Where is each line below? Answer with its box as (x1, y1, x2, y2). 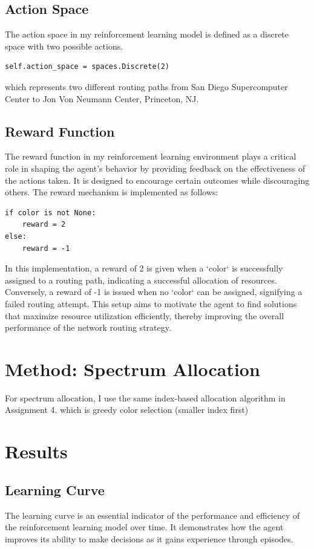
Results (5, 439, 68, 464)
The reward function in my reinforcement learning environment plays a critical (5, 150, 296, 163)
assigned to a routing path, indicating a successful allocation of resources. (5, 273, 277, 286)
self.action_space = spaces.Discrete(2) (5, 62, 170, 71)
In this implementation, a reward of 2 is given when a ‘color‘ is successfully (5, 262, 283, 274)
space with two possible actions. (5, 39, 123, 52)
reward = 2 (22, 220, 66, 229)
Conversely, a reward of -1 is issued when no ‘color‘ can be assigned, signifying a (5, 285, 303, 298)
